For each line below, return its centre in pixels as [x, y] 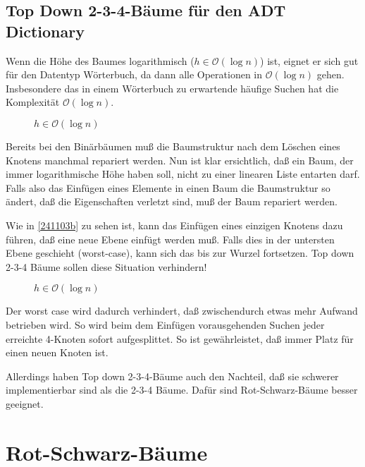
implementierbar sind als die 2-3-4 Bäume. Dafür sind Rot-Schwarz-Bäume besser [182, 390]
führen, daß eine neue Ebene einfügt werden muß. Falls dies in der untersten [170, 239]
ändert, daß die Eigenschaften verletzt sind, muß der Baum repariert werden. [172, 201]
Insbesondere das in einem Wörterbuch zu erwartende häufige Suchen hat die [172, 88]
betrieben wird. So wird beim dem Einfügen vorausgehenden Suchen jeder [165, 324]
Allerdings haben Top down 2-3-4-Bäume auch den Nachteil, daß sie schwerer [172, 376]
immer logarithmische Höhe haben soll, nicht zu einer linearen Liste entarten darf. [183, 174]
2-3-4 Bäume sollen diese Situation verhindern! [106, 266]
